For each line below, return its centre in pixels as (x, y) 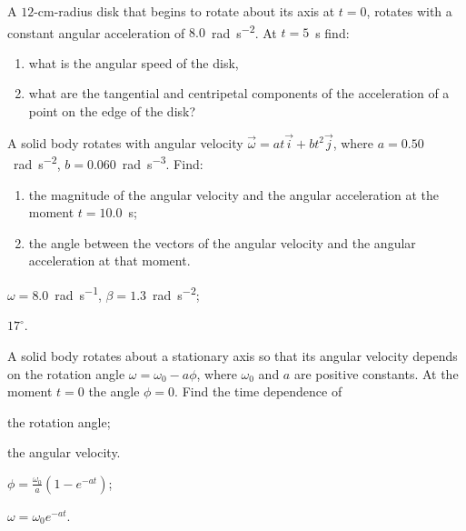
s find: (332, 32)
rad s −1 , (78, 293)
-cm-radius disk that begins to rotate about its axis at (184, 11)
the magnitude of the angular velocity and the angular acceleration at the (234, 194)
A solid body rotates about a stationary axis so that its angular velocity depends (233, 355)
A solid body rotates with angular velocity (125, 142)
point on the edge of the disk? (112, 111)
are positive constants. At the (376, 373)
